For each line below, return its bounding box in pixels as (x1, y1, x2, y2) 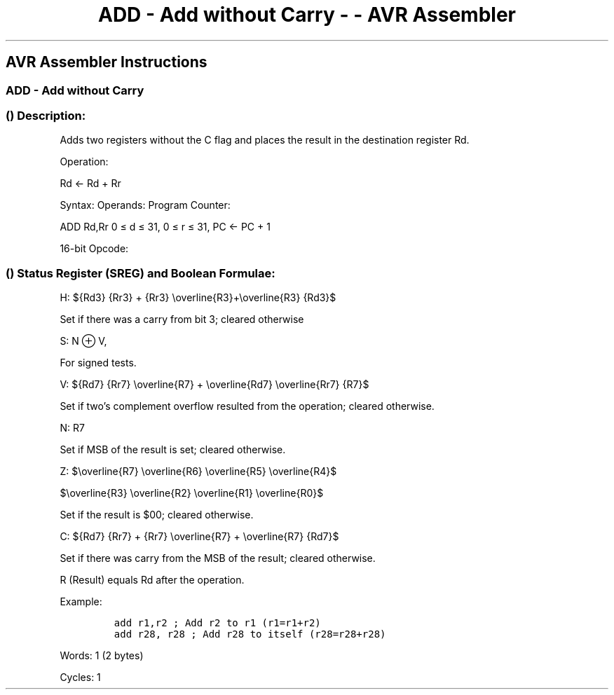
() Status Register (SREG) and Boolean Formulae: (6, 266, 275, 280)
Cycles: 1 (60, 671, 101, 684)
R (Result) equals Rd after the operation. (60, 574, 245, 586)
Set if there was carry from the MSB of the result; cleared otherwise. (60, 552, 376, 565)
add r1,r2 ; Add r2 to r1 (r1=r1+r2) (114, 617, 321, 629)
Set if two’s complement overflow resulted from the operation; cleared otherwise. (60, 400, 435, 413)
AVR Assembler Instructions (6, 53, 207, 71)
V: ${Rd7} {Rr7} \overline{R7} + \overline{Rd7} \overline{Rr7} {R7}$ (60, 378, 369, 391)
